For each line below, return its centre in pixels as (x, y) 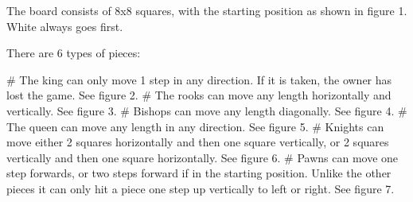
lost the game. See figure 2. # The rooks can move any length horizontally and (199, 95)
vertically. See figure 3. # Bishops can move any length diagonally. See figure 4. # (207, 110)
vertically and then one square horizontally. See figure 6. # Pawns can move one (203, 157)
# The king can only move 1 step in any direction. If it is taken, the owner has (199, 79)
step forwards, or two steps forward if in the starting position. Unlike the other (199, 173)
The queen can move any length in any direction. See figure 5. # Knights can (195, 126)
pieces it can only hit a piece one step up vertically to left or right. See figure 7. (201, 188)
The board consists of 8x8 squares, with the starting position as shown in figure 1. (207, 10)
